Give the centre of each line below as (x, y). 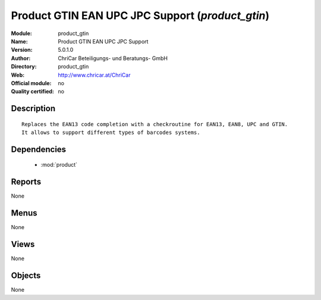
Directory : (24, 67)
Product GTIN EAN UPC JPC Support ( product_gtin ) (140, 15)
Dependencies (39, 149)
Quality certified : (33, 92)
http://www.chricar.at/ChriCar (94, 75)
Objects (26, 276)
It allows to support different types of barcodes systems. (111, 133)
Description (33, 109)
